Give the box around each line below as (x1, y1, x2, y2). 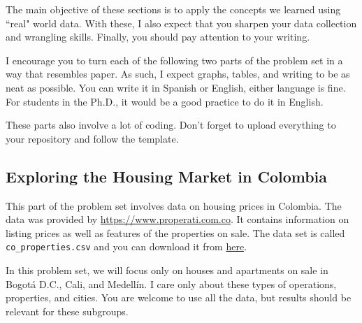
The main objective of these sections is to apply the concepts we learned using (6, 2, 341, 16)
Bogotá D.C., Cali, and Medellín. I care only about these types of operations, (6, 276, 337, 291)
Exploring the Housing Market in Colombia (6, 165, 328, 187)
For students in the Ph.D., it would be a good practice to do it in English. (6, 94, 324, 108)
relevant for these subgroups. (6, 303, 129, 318)
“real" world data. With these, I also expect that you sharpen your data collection (6, 15, 357, 30)
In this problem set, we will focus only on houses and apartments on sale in (6, 262, 328, 277)
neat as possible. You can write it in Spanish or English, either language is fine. (6, 80, 346, 94)
